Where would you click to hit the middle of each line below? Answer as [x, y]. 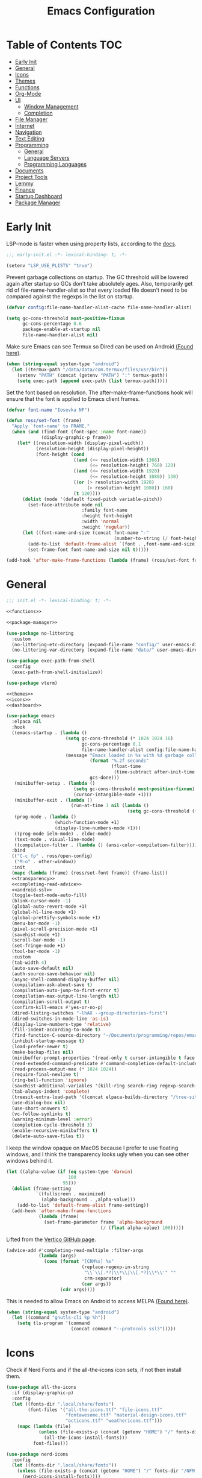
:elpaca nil [27, 722]
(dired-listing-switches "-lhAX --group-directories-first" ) [90, 1013]
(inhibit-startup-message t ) [48, 1041]
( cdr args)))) [78, 1289]
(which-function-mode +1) [87, 823]
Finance [25, 190]
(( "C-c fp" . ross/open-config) [52, 856]
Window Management [51, 106]
